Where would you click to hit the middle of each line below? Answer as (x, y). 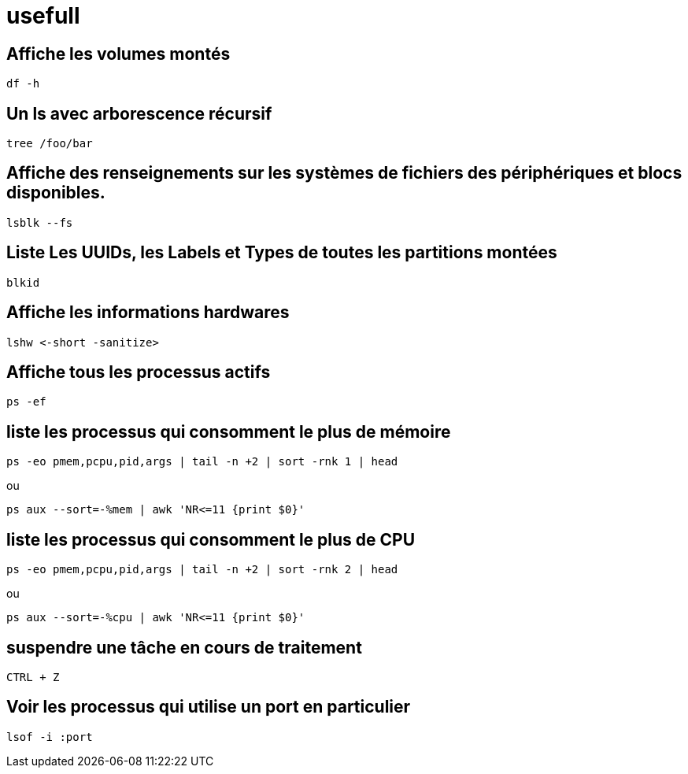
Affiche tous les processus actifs (139, 372)
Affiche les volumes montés (118, 54)
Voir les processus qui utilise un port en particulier (209, 707)
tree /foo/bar (50, 144)
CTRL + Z (33, 677)
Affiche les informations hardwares (148, 313)
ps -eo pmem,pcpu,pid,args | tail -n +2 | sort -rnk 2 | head (202, 570)
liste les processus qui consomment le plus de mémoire (229, 431)
